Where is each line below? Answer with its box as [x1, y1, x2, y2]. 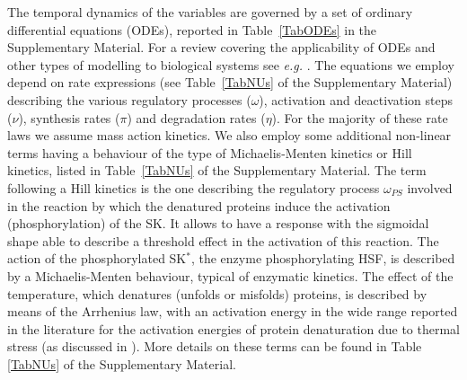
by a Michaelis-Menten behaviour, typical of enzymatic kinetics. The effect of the [7, 266, 454, 285]
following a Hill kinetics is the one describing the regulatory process [7, 178, 380, 197]
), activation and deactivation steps [259, 90, 453, 109]
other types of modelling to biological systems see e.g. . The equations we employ [7, 55, 454, 74]
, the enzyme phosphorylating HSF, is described [190, 249, 455, 268]
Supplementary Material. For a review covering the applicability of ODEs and [7, 38, 436, 57]
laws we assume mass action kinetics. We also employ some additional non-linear [7, 126, 452, 145]
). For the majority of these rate [271, 108, 448, 127]
